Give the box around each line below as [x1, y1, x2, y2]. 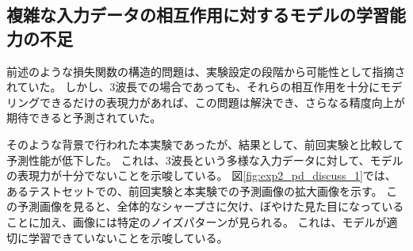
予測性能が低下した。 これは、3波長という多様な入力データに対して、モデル [6, 151, 403, 168]
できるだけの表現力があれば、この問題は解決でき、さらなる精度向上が [39, 93, 405, 110]
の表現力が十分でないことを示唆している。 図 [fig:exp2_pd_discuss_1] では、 [6, 167, 396, 184]
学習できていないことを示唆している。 [28, 229, 228, 245]
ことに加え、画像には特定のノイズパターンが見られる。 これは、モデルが [6, 213, 387, 230]
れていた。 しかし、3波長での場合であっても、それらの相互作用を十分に [6, 78, 380, 95]
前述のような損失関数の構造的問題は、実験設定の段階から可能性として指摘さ [6, 63, 406, 79]
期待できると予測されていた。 [6, 109, 162, 126]
